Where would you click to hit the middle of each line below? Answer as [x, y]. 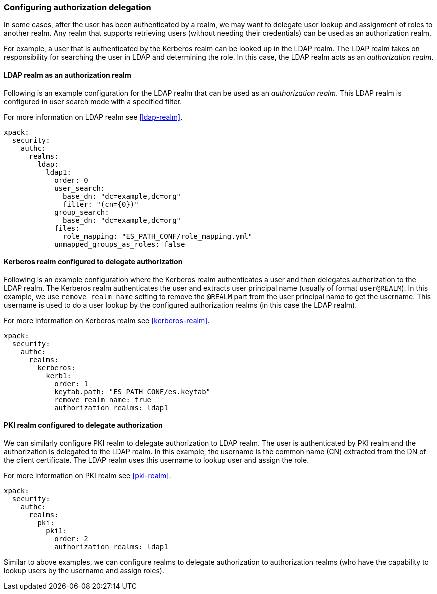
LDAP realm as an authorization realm [68, 75]
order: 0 [71, 180]
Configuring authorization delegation [78, 7]
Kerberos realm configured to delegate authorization [93, 262]
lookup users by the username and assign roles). [84, 571]
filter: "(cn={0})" [101, 204]
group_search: [82, 212]
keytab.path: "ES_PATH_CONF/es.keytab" [133, 391]
